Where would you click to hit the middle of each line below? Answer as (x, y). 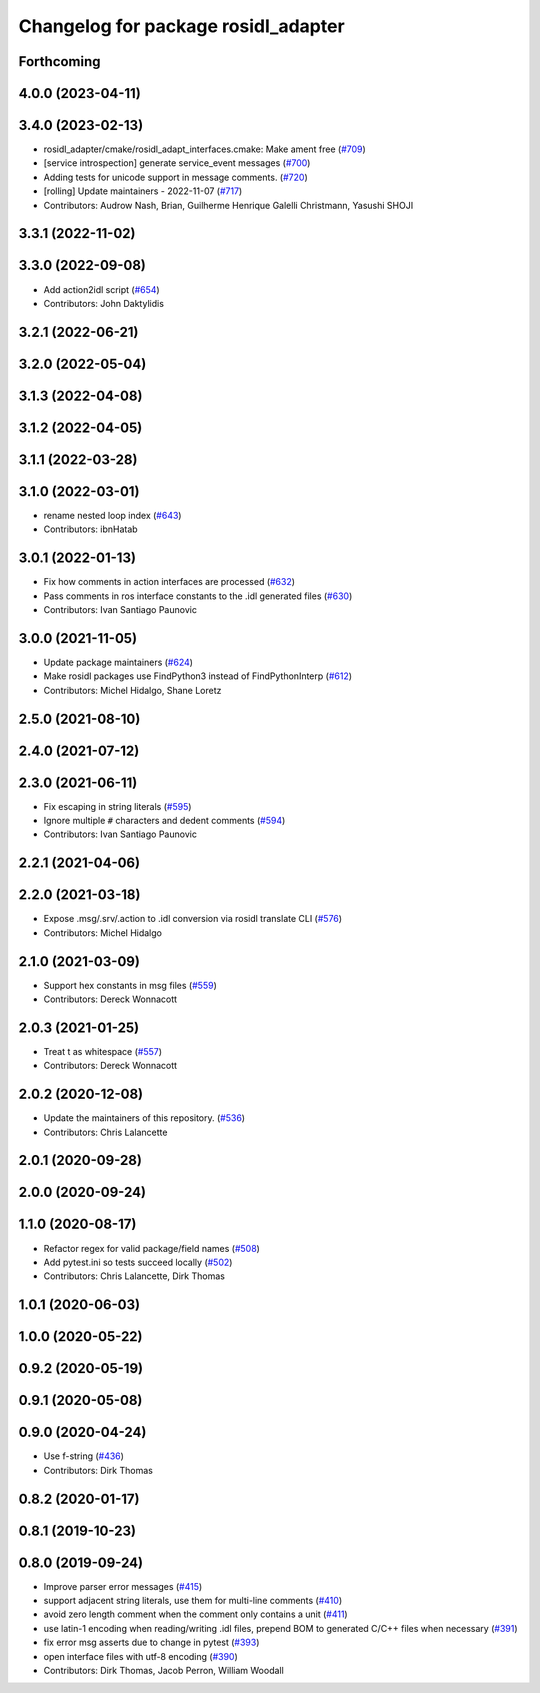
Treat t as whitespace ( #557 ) (103, 1051)
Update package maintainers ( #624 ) (118, 662)
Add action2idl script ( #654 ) (101, 289)
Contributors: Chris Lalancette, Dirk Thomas (134, 1276)
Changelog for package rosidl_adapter (181, 26)
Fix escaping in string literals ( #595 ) (117, 806)
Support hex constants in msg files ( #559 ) (130, 985)
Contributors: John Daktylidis (104, 303)
